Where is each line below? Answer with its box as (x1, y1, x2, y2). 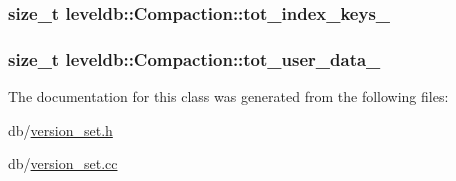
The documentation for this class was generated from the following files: (8, 86, 449, 107)
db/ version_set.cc (8, 153, 118, 174)
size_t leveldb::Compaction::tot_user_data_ (8, 46, 381, 71)
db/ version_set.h (8, 119, 113, 140)
